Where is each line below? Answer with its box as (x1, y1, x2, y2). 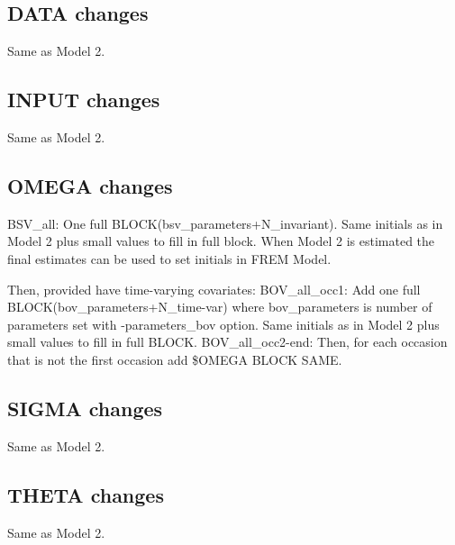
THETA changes (7, 480, 164, 508)
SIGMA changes (7, 394, 163, 422)
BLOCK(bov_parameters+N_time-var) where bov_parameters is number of (7, 297, 432, 316)
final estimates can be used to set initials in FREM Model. (7, 249, 332, 268)
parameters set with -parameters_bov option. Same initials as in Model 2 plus (7, 314, 440, 333)
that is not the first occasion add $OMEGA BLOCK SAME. (7, 350, 342, 368)
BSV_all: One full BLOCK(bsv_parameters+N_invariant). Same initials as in (7, 213, 443, 232)
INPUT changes (7, 86, 160, 114)
